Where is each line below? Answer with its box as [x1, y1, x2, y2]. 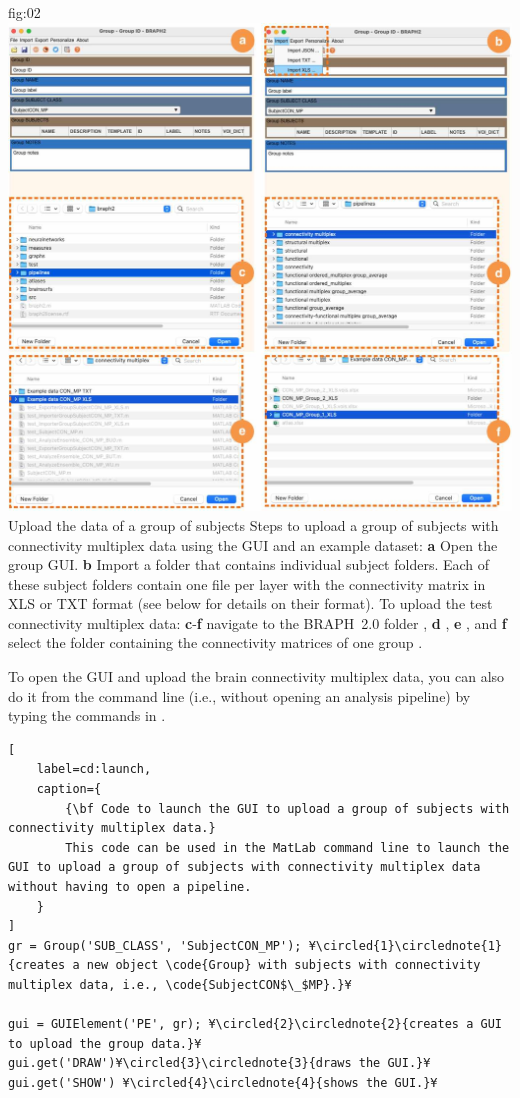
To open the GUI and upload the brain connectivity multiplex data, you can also [8, 666, 505, 687]
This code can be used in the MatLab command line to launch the [65, 840, 510, 855]
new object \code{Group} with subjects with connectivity [86, 958, 481, 973]
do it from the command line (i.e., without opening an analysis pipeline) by [8, 685, 471, 706]
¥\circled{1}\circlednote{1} [308, 938, 502, 953]
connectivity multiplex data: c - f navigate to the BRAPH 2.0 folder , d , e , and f [8, 612, 507, 633]
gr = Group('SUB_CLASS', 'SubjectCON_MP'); [8, 938, 302, 953]
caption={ [36, 782, 102, 797]
